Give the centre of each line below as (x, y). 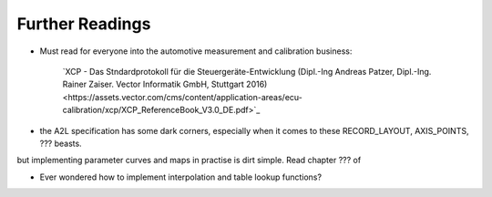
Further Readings (84, 24)
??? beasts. (61, 143)
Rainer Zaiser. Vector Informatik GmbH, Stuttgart (154, 84)
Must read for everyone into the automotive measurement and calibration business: (196, 51)
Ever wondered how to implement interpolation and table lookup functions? (181, 177)
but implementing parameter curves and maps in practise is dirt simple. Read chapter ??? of (189, 161)
